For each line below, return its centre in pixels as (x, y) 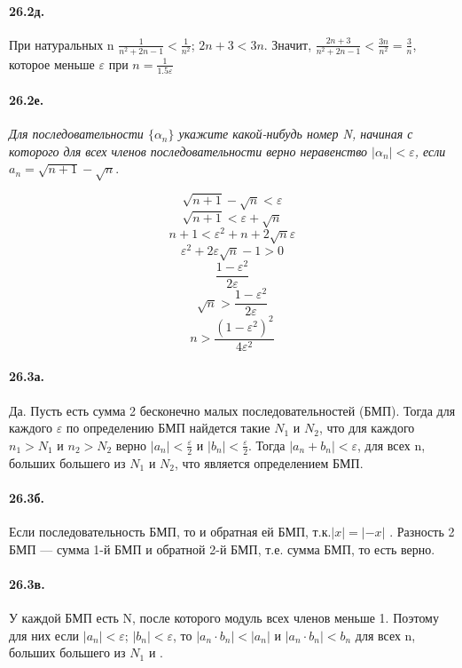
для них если (44, 635)
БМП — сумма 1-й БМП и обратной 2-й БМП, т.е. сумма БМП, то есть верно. (222, 549)
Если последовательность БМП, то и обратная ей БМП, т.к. (170, 532)
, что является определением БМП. (269, 462)
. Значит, (288, 44)
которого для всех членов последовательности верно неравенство (188, 151)
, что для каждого (367, 428)
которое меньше (52, 64)
